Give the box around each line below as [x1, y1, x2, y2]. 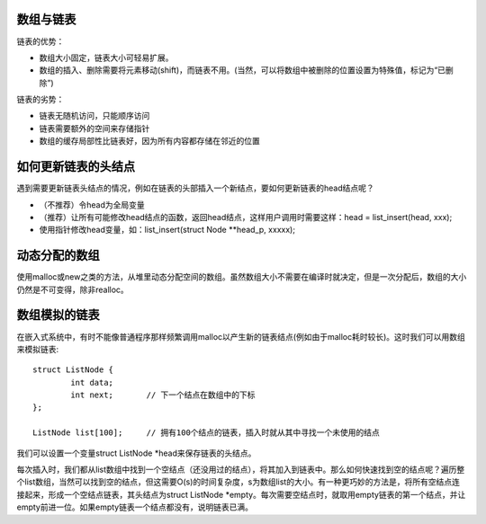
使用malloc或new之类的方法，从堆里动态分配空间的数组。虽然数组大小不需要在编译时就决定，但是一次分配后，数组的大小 [16, 271, 467, 282]
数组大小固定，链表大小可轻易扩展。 [39, 52, 174, 63]
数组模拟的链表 [16, 307, 100, 323]
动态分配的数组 [16, 248, 100, 263]
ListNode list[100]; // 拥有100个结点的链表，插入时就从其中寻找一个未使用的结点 [32, 428, 380, 438]
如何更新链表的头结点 [16, 159, 135, 174]
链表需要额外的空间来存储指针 [39, 122, 150, 134]
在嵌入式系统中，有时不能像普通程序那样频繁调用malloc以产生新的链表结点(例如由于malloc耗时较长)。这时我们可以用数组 [16, 331, 465, 342]
